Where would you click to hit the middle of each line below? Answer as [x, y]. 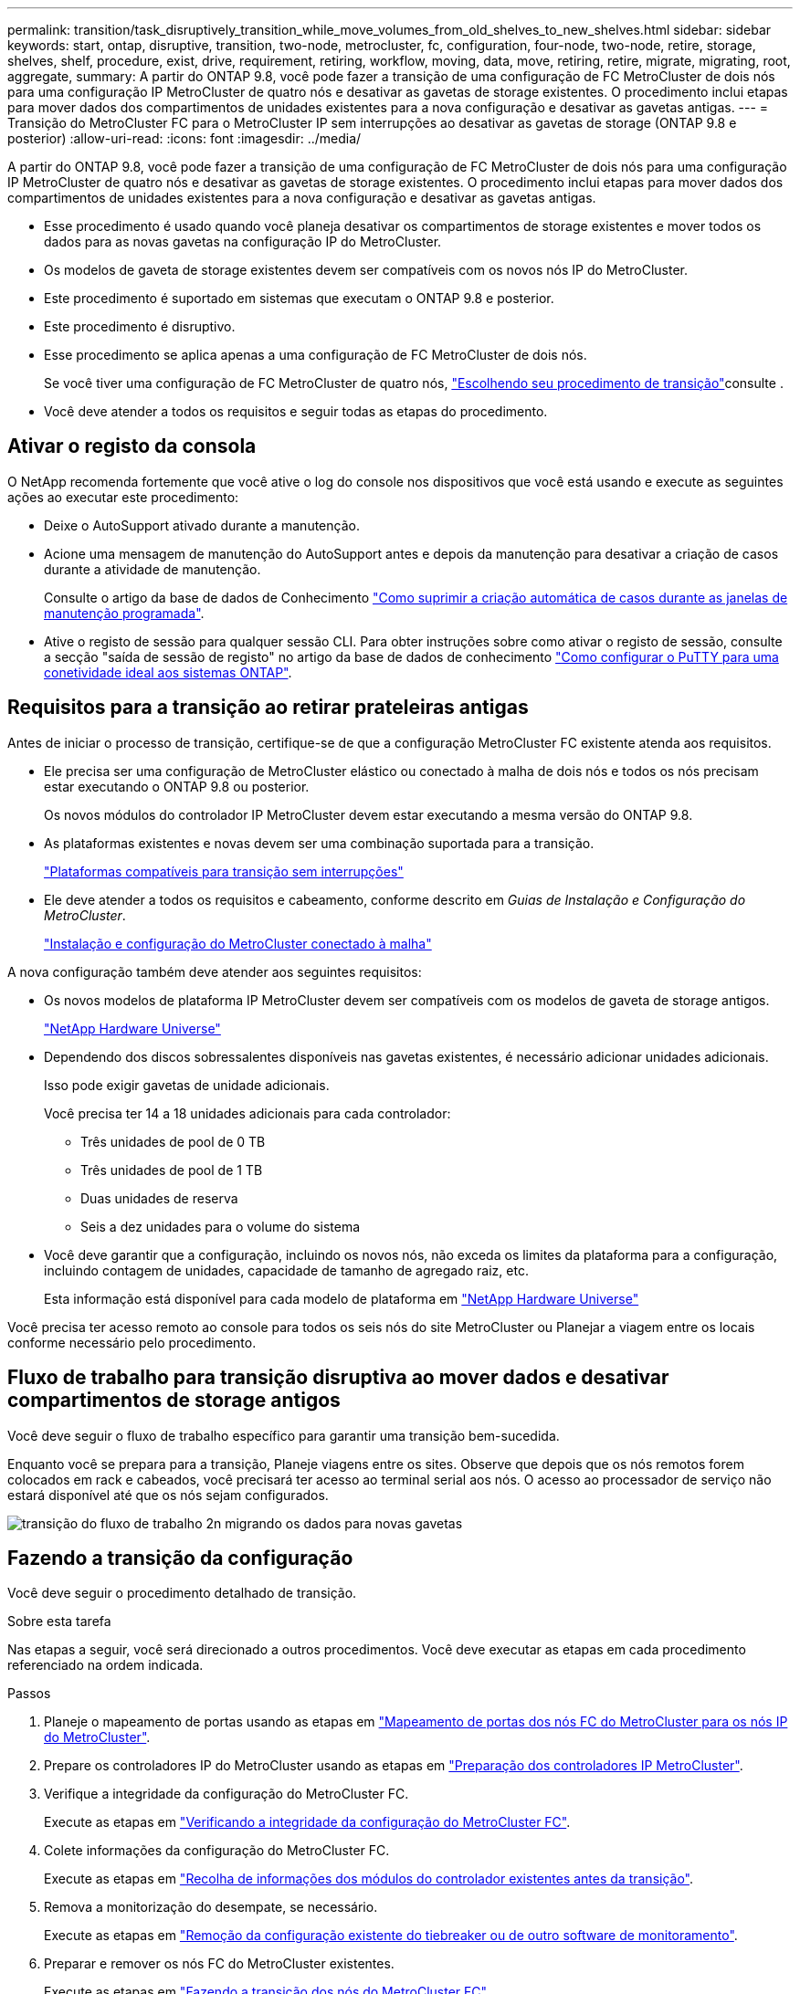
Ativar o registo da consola [132, 446]
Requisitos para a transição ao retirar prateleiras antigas [268, 708]
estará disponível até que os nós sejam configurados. [168, 1495]
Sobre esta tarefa [59, 1621]
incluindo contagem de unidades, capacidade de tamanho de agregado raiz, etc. [286, 1270]
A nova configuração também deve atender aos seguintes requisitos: [215, 971]
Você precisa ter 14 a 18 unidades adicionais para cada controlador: [247, 1113]
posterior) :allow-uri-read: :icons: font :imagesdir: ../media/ [184, 138]
